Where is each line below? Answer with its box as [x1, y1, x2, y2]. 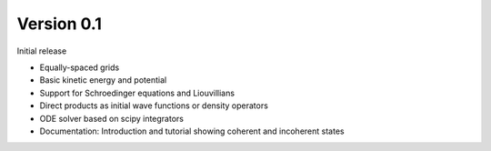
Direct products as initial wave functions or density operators [39, 100, 268, 111]
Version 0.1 [16, 14, 102, 34]
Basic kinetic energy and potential [39, 75, 167, 86]
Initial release [16, 45, 67, 56]
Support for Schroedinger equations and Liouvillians [39, 87, 235, 98]
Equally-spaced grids [39, 62, 120, 73]
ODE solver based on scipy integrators [39, 113, 184, 124]
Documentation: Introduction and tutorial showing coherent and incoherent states [39, 126, 345, 136]
